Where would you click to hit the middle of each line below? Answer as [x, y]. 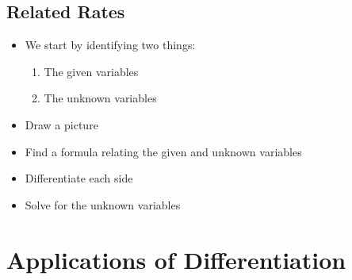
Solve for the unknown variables [103, 204]
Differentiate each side [79, 178]
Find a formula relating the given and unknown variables [163, 151]
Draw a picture [61, 124]
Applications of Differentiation [176, 259]
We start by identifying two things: [110, 45]
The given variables [91, 71]
